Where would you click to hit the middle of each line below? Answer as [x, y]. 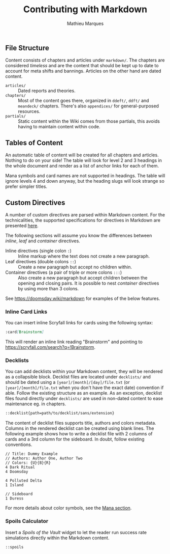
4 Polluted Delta [24, 481]
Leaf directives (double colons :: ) [41, 261]
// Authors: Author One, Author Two [44, 459]
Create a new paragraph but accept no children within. [75, 267]
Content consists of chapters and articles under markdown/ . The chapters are [85, 60]
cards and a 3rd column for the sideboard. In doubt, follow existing [75, 439]
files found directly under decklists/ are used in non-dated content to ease [84, 399]
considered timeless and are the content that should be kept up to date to [82, 66]
